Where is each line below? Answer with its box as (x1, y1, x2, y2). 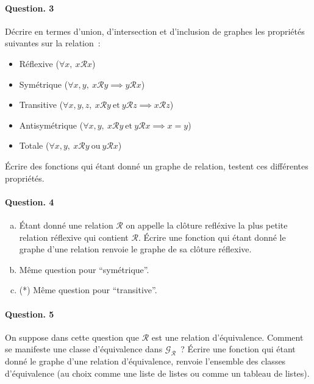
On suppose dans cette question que (5, 330, 140, 343)
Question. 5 (5, 307, 54, 320)
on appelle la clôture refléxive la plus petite (126, 218, 288, 231)
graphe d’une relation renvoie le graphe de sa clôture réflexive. (19, 243, 252, 255)
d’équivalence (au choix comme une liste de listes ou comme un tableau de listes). (5, 366, 310, 379)
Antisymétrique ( (19, 118, 84, 131)
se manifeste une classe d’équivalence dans (5, 343, 163, 355)
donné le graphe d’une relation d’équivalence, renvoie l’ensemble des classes (5, 355, 286, 368)
